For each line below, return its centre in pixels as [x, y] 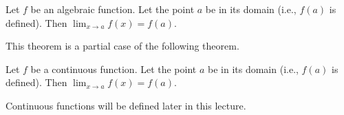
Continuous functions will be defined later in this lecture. [126, 105]
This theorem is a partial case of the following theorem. [122, 46]
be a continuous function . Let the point [114, 69]
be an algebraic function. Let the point [112, 9]
